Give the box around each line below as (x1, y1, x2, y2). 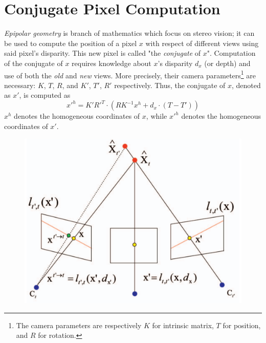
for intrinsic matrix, (152, 319, 214, 330)
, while (146, 111, 167, 121)
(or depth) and (204, 57, 251, 68)
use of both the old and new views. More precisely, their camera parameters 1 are (4, 68, 256, 80)
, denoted (232, 79, 261, 90)
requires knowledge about (72, 57, 151, 68)
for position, (223, 319, 261, 330)
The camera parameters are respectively (16, 319, 142, 330)
